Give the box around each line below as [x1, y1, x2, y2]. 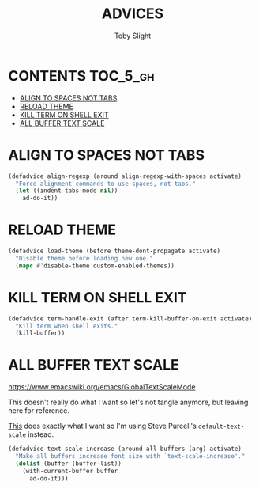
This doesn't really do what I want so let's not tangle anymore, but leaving [8, 397, 249, 407]
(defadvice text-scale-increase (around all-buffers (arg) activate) [8, 445, 242, 453]
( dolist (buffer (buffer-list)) [15, 460, 122, 468]
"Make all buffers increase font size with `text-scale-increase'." [15, 453, 246, 461]
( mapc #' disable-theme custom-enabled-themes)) [15, 262, 175, 270]
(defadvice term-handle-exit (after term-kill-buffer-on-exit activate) [8, 314, 253, 323]
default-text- [198, 423, 245, 431]
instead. [27, 430, 54, 439]
